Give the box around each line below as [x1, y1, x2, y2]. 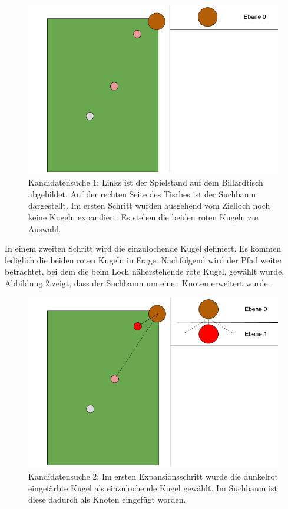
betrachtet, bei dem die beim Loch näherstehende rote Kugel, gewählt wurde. [5, 265, 284, 277]
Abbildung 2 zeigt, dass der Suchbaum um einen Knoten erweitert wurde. [5, 276, 270, 289]
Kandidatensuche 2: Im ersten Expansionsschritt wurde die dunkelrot [28, 470, 278, 482]
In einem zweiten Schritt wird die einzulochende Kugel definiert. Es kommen [5, 242, 281, 254]
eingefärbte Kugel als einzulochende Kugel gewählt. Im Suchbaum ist [28, 481, 277, 494]
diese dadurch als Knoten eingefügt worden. [28, 493, 186, 505]
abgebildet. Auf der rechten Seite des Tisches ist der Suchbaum [28, 187, 256, 200]
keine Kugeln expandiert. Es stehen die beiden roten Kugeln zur [28, 210, 260, 223]
